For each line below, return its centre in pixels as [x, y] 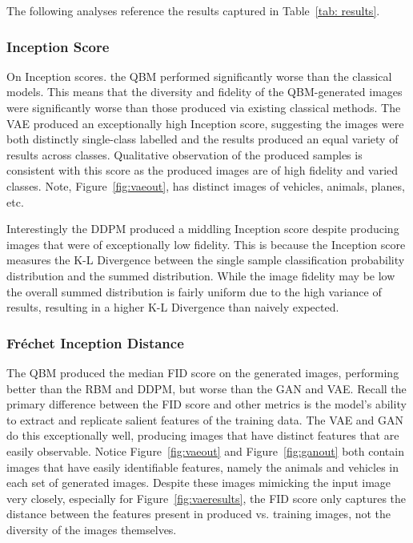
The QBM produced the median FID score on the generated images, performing [203, 372]
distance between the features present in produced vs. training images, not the [199, 514]
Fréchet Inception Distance [95, 342]
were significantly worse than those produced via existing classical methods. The [204, 107]
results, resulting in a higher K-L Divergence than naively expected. [173, 307]
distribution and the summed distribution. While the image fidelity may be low [201, 275]
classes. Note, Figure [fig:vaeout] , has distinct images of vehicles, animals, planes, [206, 185]
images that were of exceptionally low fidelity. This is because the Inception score [206, 244]
